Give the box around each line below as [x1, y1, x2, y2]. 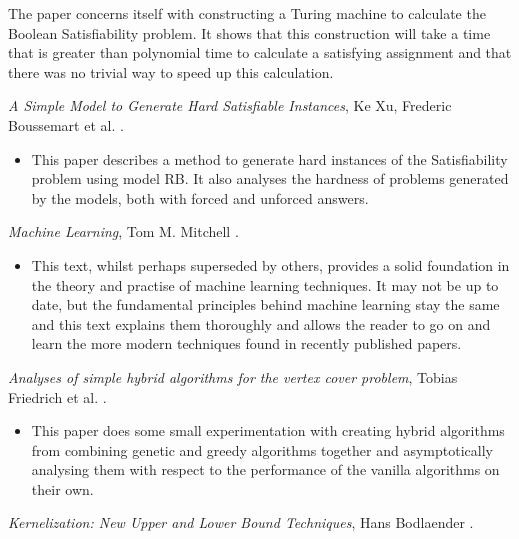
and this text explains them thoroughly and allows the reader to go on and [31, 313, 491, 334]
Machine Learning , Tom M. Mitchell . [8, 221, 239, 242]
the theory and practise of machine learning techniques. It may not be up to [31, 274, 499, 295]
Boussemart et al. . [8, 114, 124, 135]
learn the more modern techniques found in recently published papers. [31, 333, 462, 354]
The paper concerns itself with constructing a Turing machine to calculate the [8, 3, 486, 23]
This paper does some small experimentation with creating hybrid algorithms [31, 420, 505, 441]
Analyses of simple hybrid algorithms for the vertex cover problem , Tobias [8, 366, 458, 387]
